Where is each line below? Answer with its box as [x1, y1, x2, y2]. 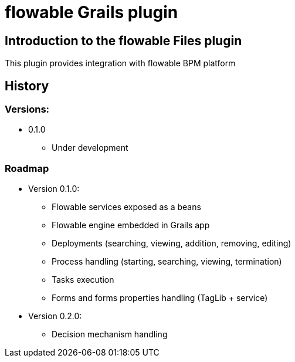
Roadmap [5, 162, 49, 174]
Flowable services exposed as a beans [52, 202, 201, 212]
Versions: [5, 103, 50, 116]
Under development [52, 143, 128, 153]
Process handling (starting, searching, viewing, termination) [52, 256, 282, 267]
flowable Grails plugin [5, 2, 178, 22]
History [5, 78, 49, 93]
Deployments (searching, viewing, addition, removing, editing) [52, 238, 291, 249]
